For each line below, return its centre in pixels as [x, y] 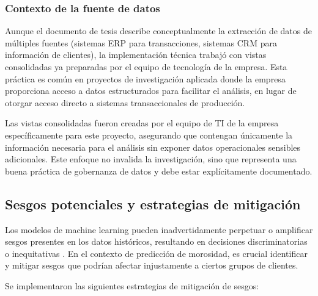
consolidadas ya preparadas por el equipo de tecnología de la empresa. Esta [146, 67]
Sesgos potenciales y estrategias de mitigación [153, 204]
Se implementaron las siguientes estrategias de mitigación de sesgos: [132, 285]
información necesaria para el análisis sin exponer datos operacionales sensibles [153, 147]
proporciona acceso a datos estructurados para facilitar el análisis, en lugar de [151, 91]
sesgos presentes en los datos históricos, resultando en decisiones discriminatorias [156, 241]
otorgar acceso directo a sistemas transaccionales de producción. [125, 102]
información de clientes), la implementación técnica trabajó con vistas [136, 55]
